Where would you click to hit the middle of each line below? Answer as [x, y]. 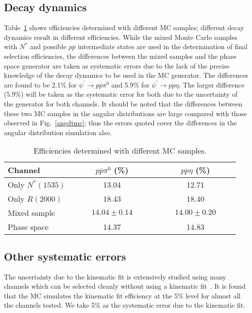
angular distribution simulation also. [58, 132]
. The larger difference [212, 84]
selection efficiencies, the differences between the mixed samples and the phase [120, 56]
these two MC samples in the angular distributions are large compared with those [126, 113]
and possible [48, 46]
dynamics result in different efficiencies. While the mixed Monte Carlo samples [121, 37]
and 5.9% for [130, 84]
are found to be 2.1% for [40, 84]
